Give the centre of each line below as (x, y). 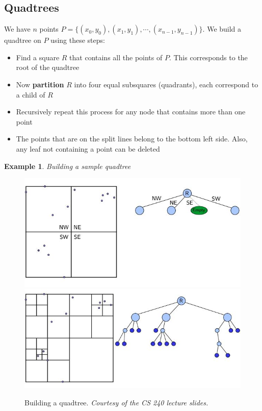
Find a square (38, 57)
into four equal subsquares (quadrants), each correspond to (166, 84)
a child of (31, 94)
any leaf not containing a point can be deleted (88, 148)
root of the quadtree (48, 67)
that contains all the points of (116, 57)
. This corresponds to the (208, 57)
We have (17, 29)
